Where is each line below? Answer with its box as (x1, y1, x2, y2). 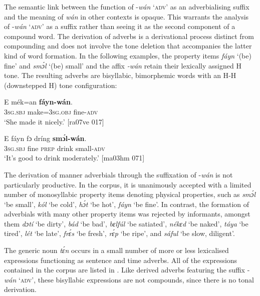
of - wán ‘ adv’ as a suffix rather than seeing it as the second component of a (4, 21, 235, 31)
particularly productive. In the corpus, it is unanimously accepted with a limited (4, 179, 251, 189)
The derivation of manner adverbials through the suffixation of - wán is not (4, 169, 233, 179)
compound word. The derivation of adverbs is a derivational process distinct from (4, 30, 254, 41)
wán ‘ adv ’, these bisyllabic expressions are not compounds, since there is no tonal (4, 274, 254, 284)
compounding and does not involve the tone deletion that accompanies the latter (4, 40, 252, 51)
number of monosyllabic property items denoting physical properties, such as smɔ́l (4, 189, 256, 199)
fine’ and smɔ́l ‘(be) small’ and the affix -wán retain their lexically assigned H (4, 60, 241, 70)
